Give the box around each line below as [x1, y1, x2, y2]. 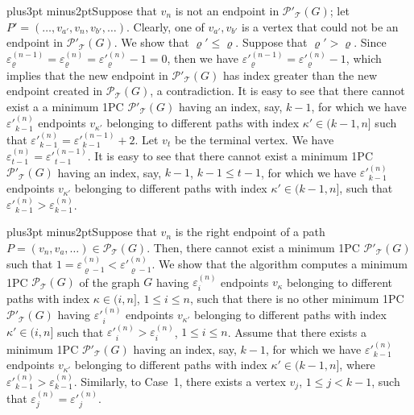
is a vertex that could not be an [242, 18, 399, 35]
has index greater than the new [223, 66, 378, 83]
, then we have [167, 50, 239, 67]
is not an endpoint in [175, 2, 279, 19]
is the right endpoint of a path [175, 223, 325, 240]
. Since [354, 34, 387, 51]
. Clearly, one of [126, 18, 205, 35]
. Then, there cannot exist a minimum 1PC [147, 239, 360, 255]
